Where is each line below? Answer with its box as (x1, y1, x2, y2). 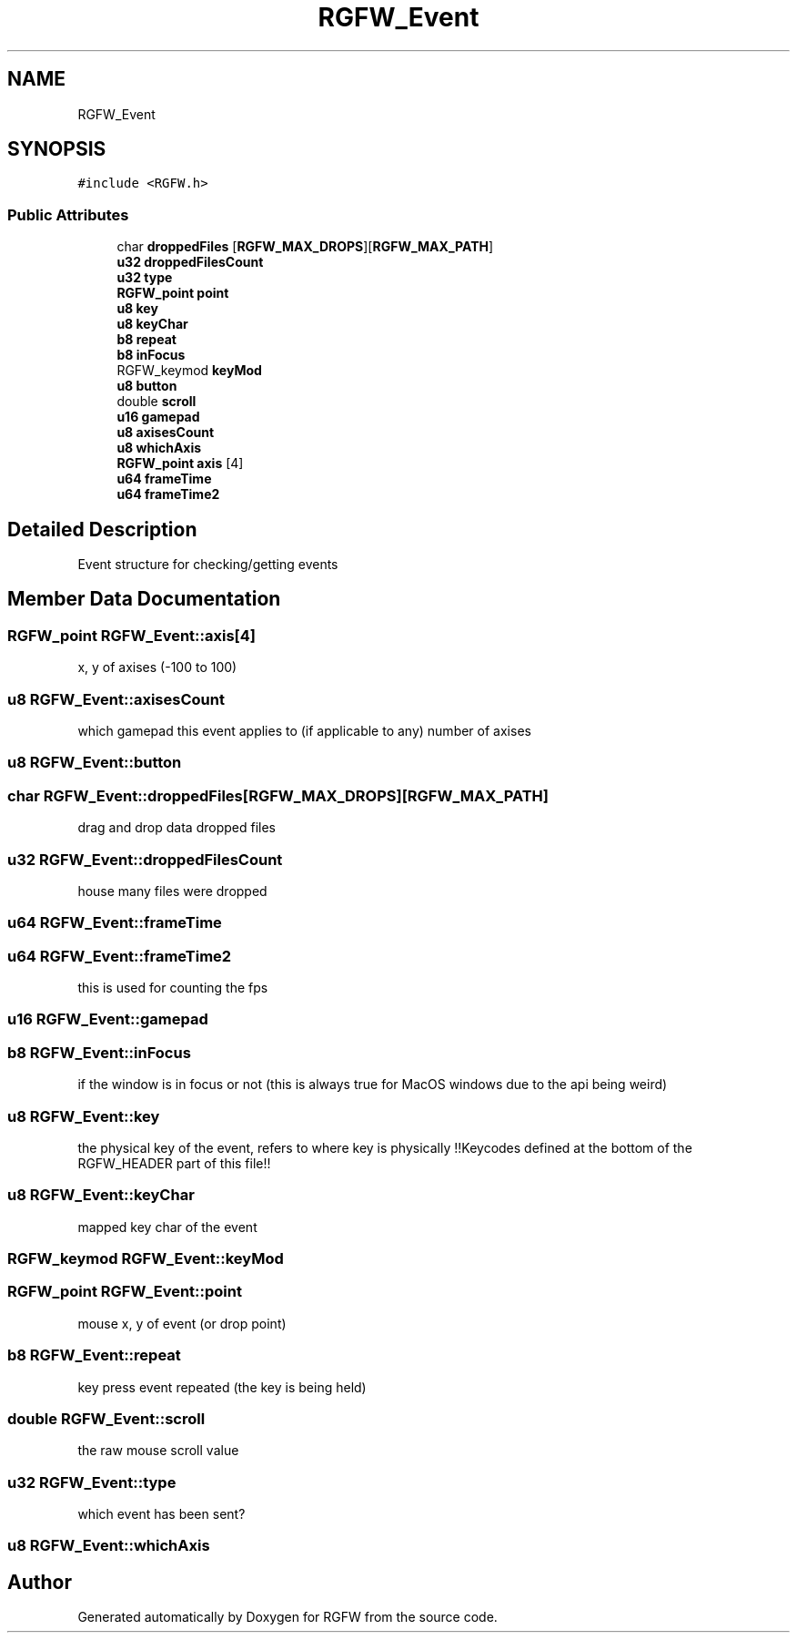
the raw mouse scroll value (77, 1442, 239, 1459)
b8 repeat (116, 331, 177, 348)
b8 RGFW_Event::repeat (7, 1346, 181, 1365)
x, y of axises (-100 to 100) (77, 659, 237, 676)
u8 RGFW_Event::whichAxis (7, 1536, 210, 1555)
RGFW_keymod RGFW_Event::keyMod (7, 1249, 284, 1268)
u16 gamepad (116, 409, 200, 425)
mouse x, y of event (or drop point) (77, 1315, 287, 1331)
